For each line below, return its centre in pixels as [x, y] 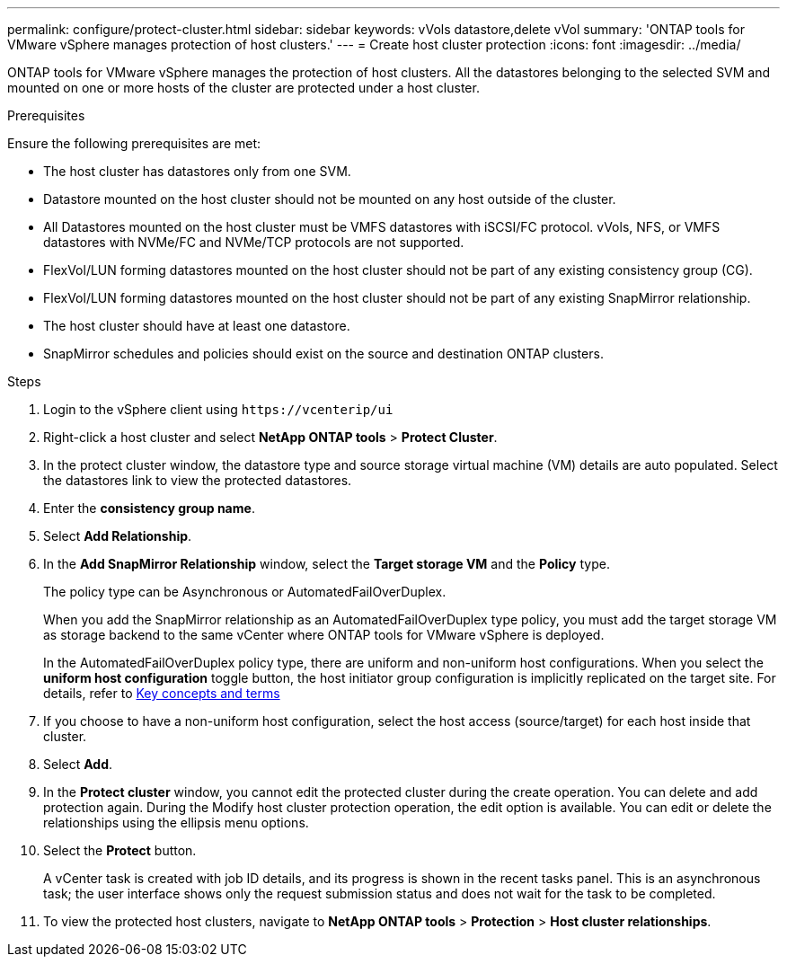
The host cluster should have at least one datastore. [197, 326]
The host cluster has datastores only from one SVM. [197, 171]
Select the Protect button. [120, 850]
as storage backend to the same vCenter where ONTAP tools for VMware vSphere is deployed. [324, 635]
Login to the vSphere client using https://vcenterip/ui [218, 409]
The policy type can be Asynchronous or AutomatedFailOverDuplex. [245, 592]
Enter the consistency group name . [149, 508]
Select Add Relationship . [118, 536]
